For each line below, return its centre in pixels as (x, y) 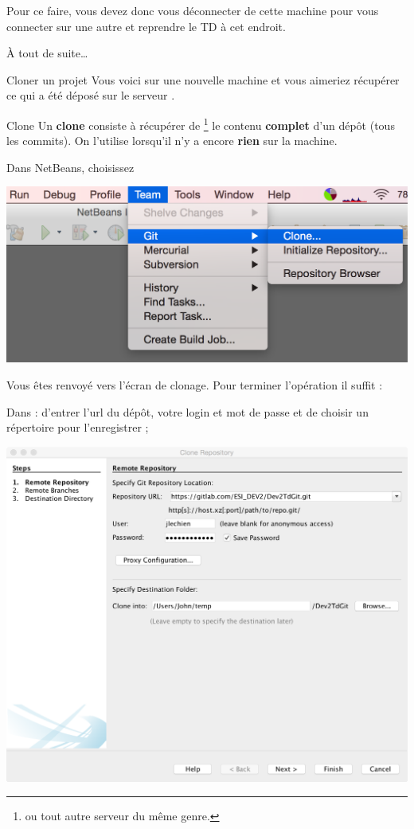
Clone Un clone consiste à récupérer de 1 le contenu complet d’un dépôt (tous (201, 123)
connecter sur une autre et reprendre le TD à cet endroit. (146, 26)
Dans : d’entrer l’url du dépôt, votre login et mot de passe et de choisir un (187, 411)
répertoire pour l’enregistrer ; (78, 427)
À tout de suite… (47, 53)
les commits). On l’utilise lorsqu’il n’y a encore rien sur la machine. (172, 141)
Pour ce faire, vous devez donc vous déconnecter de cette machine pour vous (193, 10)
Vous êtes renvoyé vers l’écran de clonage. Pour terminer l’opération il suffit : (195, 384)
